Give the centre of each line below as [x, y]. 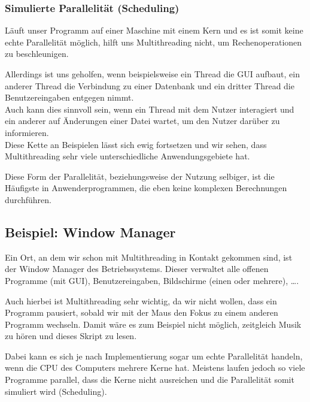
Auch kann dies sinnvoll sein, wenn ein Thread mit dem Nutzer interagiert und [150, 109]
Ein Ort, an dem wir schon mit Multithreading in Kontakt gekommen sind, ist [149, 257]
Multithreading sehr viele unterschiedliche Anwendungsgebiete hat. [127, 156]
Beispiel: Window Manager [90, 232]
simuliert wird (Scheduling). [56, 391]
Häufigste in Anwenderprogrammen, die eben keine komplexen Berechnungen [146, 188]
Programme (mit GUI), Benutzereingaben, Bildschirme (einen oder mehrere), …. [152, 280]
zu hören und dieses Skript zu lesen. [71, 336]
